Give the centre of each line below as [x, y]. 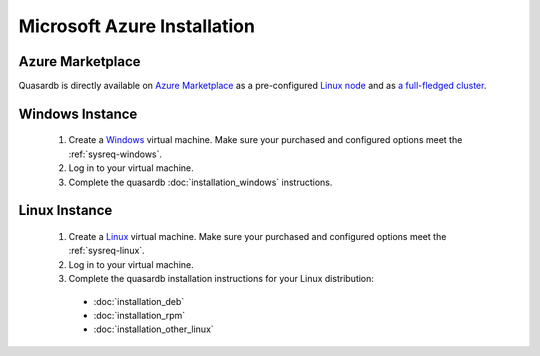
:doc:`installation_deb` [139, 301]
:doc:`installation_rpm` [139, 315]
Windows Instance [78, 113]
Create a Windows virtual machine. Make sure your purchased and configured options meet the [265, 140]
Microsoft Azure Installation [136, 26]
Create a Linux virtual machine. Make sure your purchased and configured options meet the [257, 237]
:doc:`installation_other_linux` [153, 329]
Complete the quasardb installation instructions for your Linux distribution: [221, 279]
